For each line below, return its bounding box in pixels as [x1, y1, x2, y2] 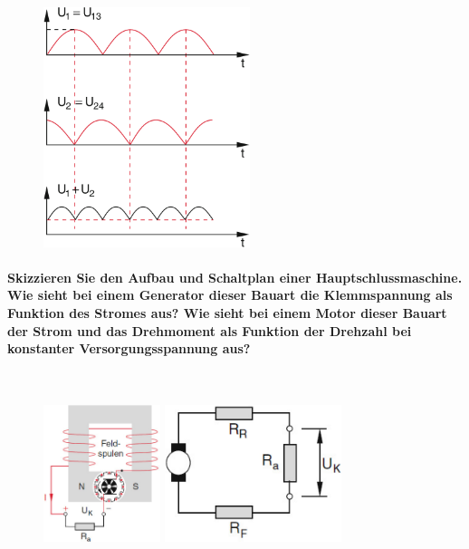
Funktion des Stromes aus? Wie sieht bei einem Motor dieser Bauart [7, 303, 447, 322]
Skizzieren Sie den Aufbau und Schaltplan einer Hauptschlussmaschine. [7, 267, 463, 286]
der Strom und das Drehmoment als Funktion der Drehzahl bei [7, 321, 412, 340]
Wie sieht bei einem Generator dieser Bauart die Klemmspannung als [7, 285, 453, 304]
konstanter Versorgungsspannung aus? [7, 339, 251, 358]
